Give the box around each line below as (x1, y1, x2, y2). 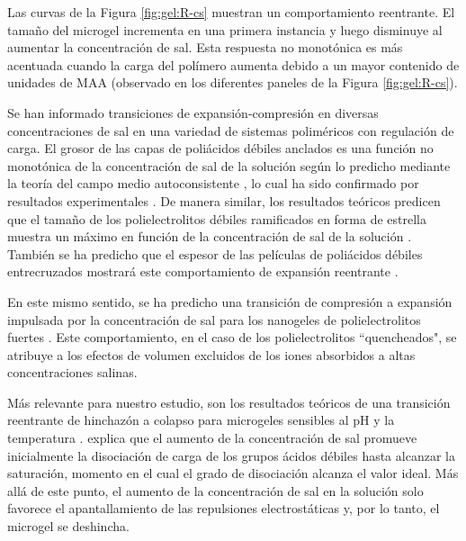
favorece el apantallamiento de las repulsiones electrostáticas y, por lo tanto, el (7, 499, 440, 518)
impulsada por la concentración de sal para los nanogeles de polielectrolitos (7, 310, 421, 329)
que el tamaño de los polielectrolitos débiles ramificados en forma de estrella (7, 209, 427, 228)
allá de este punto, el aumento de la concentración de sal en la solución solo (7, 481, 424, 500)
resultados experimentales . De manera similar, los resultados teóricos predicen (7, 191, 441, 210)
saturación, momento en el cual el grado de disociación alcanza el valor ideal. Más (7, 464, 459, 482)
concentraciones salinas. (7, 363, 138, 382)
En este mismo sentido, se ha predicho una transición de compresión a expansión (7, 292, 453, 311)
